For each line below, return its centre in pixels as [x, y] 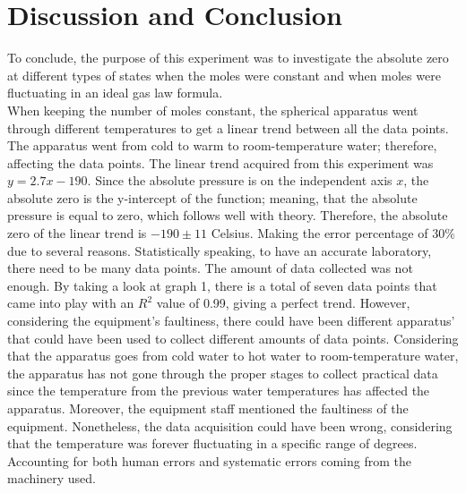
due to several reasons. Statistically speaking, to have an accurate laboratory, [220, 250]
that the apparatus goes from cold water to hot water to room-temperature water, [233, 356]
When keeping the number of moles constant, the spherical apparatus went [213, 110]
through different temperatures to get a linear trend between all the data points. [228, 127]
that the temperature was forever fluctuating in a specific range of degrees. [212, 443]
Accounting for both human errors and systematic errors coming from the [209, 460]
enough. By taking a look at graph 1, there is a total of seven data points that [222, 285]
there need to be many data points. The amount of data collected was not [210, 268]
